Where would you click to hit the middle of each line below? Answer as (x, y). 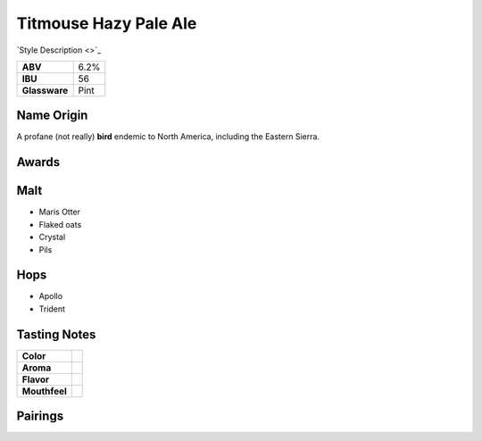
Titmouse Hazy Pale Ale (107, 23)
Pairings (40, 416)
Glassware (45, 90)
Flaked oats (60, 224)
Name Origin (52, 116)
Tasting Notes (56, 334)
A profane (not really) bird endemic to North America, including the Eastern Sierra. (168, 137)
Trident (52, 309)
